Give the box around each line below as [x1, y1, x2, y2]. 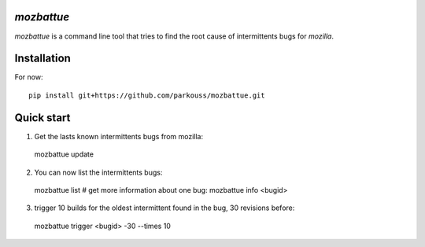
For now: [14, 72, 43, 82]
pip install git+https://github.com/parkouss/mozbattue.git [28, 90, 265, 100]
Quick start [14, 111, 71, 124]
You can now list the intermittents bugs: [34, 168, 163, 177]
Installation [14, 52, 71, 65]
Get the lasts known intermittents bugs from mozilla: [34, 131, 204, 141]
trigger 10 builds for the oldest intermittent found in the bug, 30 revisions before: [34, 203, 295, 212]
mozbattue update [34, 149, 94, 159]
